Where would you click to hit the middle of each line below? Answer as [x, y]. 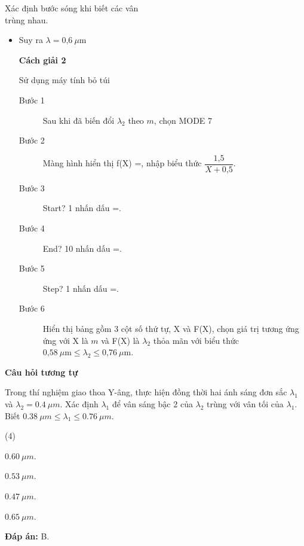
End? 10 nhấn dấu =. [82, 248]
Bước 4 [32, 228]
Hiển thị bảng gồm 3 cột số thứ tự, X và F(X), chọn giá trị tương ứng [171, 328]
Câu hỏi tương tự [42, 372]
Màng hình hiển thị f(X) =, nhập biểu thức [122, 163]
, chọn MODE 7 [183, 120]
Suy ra [31, 40]
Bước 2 [32, 140]
